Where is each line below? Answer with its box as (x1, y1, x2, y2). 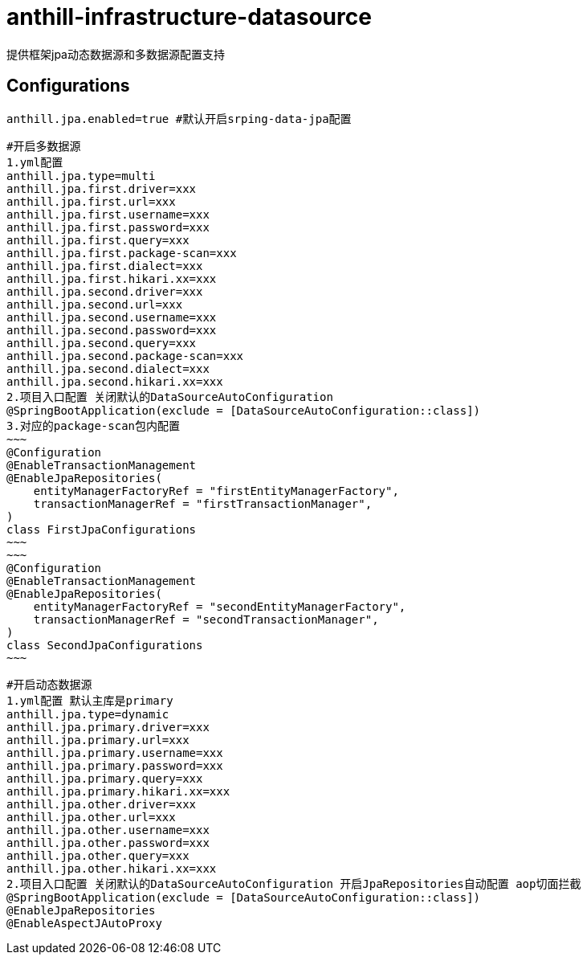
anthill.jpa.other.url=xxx (6, 810, 176, 824)
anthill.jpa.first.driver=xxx (6, 182, 197, 195)
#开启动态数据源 (6, 677, 92, 691)
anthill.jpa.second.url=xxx (6, 297, 183, 311)
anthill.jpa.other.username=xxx (6, 823, 210, 836)
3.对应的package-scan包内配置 (6, 419, 181, 432)
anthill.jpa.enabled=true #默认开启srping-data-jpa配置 (6, 112, 352, 125)
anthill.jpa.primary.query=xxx (6, 771, 203, 785)
